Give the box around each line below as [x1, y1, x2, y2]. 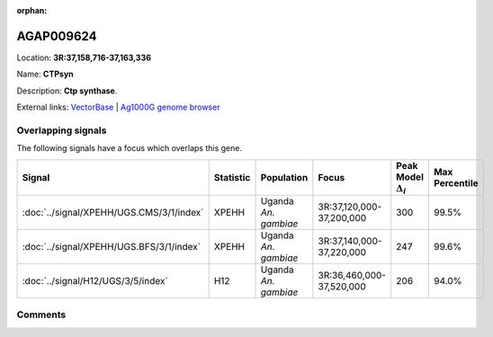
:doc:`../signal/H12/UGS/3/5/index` [22, 275, 168, 287]
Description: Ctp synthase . [16, 85, 118, 96]
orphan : [16, 5, 48, 15]
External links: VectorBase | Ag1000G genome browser [16, 102, 220, 112]
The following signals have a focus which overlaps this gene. [16, 143, 243, 154]
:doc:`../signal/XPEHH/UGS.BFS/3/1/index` [22, 241, 202, 253]
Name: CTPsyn [16, 68, 74, 80]
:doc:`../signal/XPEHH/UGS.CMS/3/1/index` [22, 207, 204, 218]
